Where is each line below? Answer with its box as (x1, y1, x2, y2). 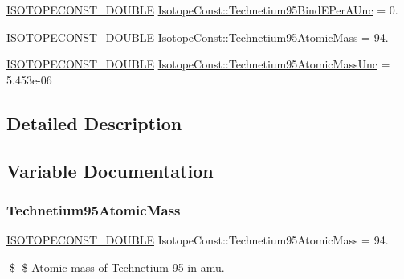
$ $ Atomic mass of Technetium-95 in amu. (9, 258, 225, 275)
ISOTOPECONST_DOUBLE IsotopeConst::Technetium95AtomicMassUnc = (6, 55, 390, 72)
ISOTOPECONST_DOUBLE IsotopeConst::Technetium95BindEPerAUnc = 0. (6, 2, 398, 18)
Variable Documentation (6, 158, 214, 183)
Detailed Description (6, 110, 182, 135)
